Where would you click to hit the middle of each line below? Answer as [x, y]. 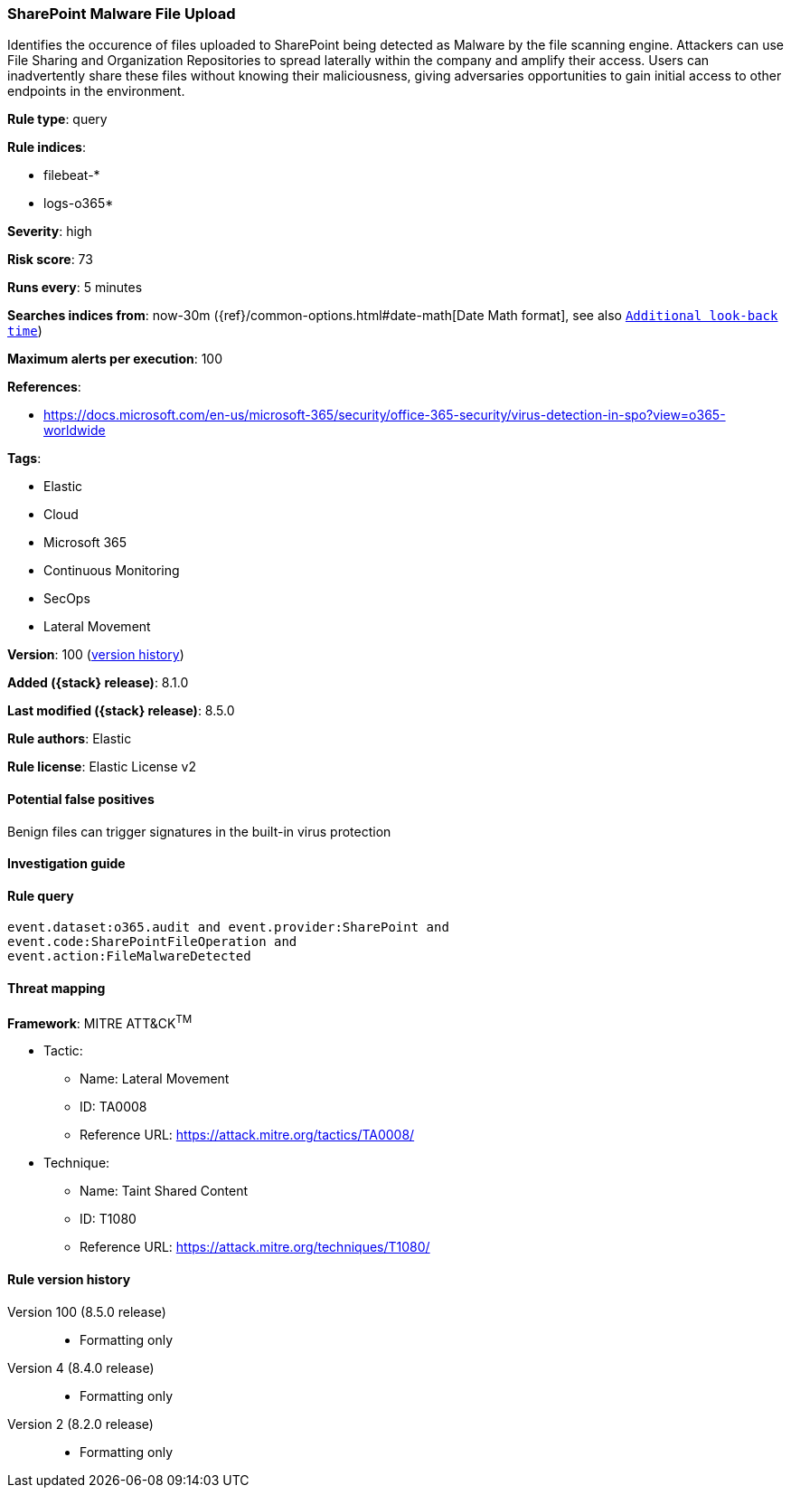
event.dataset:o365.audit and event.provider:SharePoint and [228, 927]
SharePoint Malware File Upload [122, 14]
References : [44, 387]
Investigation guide [66, 864]
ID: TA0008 [113, 1107]
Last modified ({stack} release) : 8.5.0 [121, 711]
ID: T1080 [108, 1219]
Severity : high [50, 232]
